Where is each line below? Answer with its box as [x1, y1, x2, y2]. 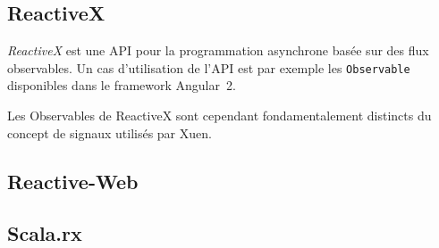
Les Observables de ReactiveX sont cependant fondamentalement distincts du [7, 106, 432, 125]
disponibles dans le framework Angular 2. [7, 76, 236, 95]
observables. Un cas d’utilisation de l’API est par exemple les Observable [7, 58, 410, 77]
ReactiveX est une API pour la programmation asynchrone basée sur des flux [7, 41, 429, 60]
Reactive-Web [7, 167, 139, 194]
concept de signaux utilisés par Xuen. [7, 123, 212, 142]
